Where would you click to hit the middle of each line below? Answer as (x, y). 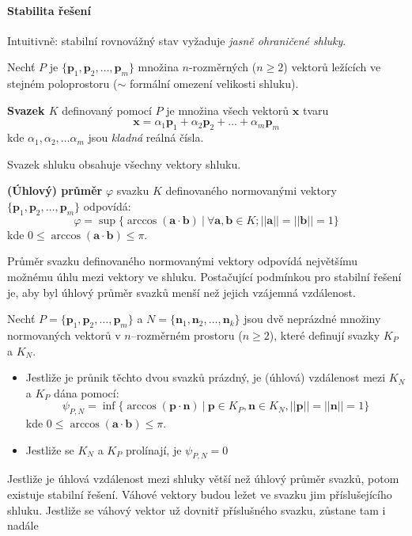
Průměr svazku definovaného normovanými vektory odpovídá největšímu (183, 261)
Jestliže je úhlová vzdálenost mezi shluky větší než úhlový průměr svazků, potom (203, 479)
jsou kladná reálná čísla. (146, 137)
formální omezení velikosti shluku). (214, 84)
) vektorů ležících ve (332, 67)
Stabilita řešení (49, 10)
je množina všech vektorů (228, 110)
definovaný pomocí (107, 110)
